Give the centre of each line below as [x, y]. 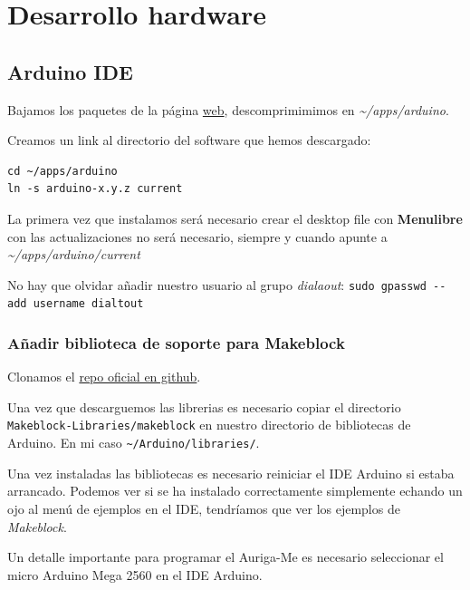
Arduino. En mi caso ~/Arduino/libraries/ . [134, 443]
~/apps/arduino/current [74, 254]
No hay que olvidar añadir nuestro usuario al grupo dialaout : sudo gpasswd [217, 284]
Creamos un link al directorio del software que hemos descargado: [189, 140]
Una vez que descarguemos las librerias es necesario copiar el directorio [204, 406]
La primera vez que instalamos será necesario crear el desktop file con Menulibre [235, 218]
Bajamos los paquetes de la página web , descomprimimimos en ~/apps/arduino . [228, 109]
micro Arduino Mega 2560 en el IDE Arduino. [135, 574]
